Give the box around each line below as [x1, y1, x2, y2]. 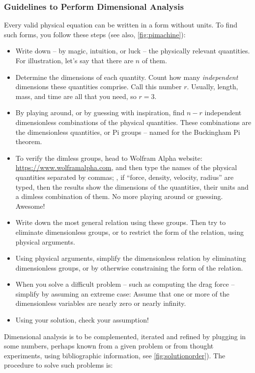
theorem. [15, 136, 42, 147]
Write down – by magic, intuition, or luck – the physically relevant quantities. [15, 46, 250, 56]
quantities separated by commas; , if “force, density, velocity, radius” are [15, 172, 234, 182]
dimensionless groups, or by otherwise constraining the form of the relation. [15, 262, 243, 273]
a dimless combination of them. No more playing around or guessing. [15, 191, 223, 201]
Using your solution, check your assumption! [15, 315, 149, 325]
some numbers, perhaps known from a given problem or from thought [4, 341, 214, 351]
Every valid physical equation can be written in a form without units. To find [4, 20, 237, 30]
